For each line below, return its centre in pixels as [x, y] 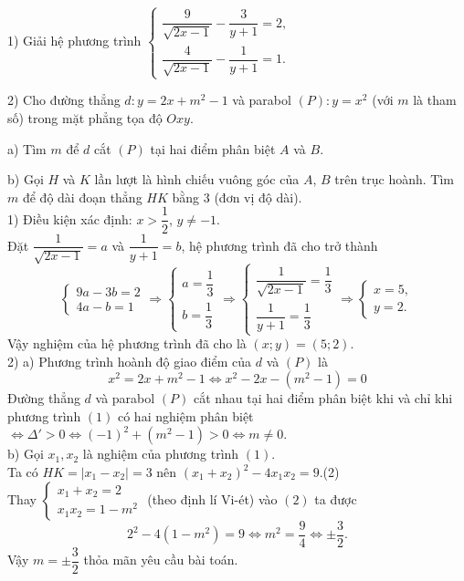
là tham [435, 100]
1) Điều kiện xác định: [70, 218]
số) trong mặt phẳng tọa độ [85, 118]
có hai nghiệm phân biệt [185, 415]
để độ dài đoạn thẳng [82, 197]
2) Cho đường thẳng [64, 100]
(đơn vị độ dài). [258, 197]
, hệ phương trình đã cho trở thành [279, 245]
